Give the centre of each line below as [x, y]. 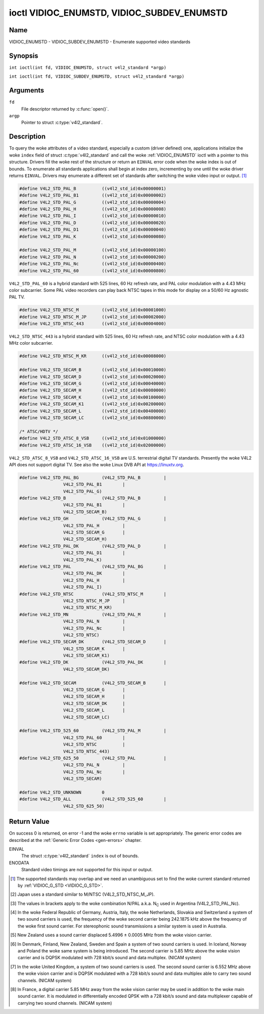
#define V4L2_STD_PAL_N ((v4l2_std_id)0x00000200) [93, 257]
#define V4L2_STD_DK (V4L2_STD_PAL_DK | [93, 662]
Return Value [29, 822]
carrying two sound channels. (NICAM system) [65, 1003]
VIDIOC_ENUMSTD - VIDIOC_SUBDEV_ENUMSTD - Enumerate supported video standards [100, 42]
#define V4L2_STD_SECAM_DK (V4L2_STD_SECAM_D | [93, 642]
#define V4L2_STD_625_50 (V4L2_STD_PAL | [93, 758]
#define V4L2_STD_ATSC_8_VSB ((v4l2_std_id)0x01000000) [93, 438]
